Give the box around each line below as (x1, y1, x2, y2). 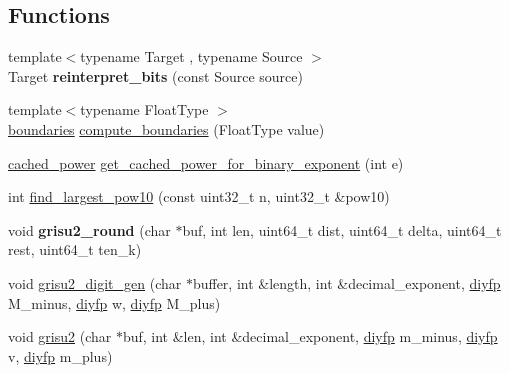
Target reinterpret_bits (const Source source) (8, 65, 303, 86)
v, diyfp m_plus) (8, 345, 113, 366)
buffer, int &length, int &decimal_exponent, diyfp (192, 272, 501, 293)
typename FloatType (80, 99, 209, 120)
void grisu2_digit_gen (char (8, 272, 182, 293)
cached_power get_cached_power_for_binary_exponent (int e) (8, 152, 404, 173)
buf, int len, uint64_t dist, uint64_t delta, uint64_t (182, 219, 502, 240)
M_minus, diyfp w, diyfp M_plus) (8, 292, 221, 313)
